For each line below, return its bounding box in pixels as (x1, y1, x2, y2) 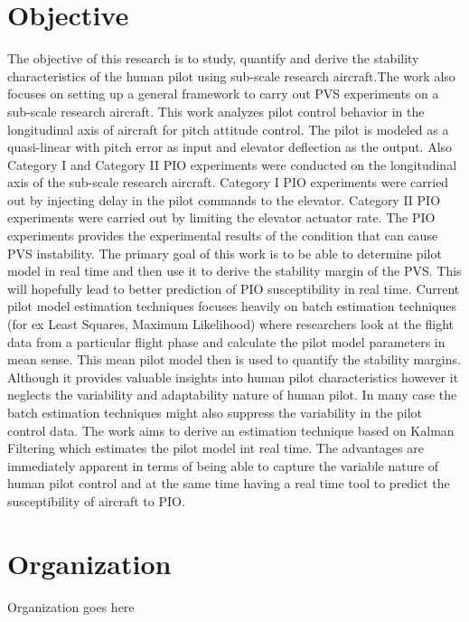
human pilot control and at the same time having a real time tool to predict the (7, 474, 450, 493)
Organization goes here (7, 597, 135, 616)
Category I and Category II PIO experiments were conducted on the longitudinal (7, 155, 457, 174)
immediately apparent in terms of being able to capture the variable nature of (7, 456, 439, 475)
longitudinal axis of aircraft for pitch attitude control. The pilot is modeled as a (7, 119, 449, 138)
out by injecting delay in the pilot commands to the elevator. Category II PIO (7, 190, 441, 209)
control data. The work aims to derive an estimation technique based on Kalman (7, 420, 455, 439)
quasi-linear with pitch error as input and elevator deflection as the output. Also (7, 137, 453, 156)
